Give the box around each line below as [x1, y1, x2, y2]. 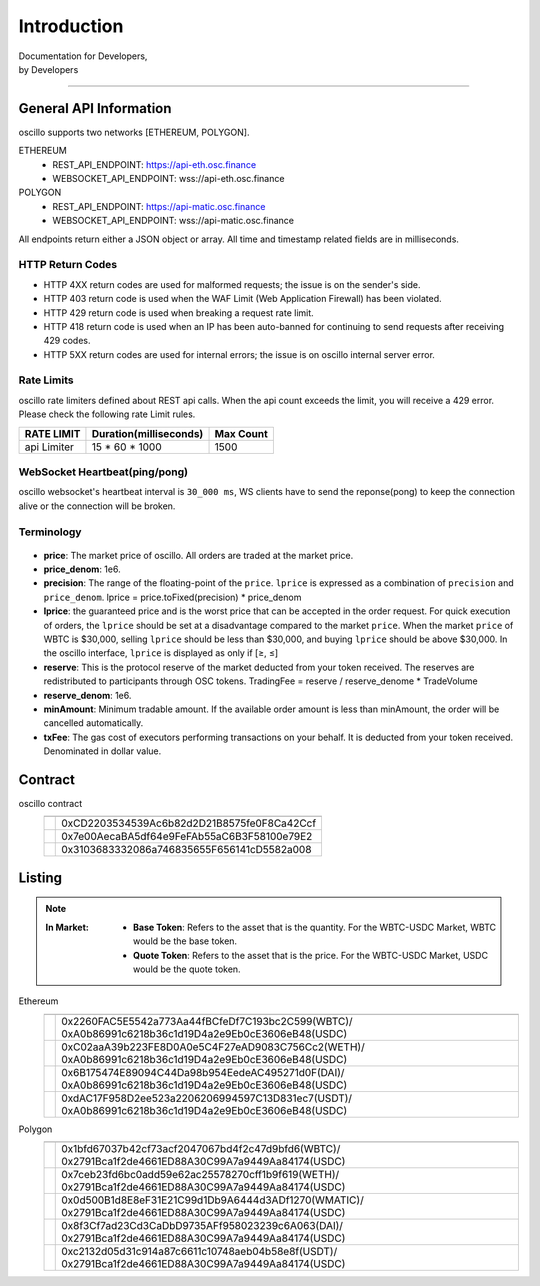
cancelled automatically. [43, 717, 144, 729]
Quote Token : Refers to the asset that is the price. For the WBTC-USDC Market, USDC [133, 949, 489, 961]
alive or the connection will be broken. [18, 500, 176, 512]
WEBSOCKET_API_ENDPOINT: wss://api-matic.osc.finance [52, 215, 295, 227]
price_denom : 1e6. [43, 563, 121, 575]
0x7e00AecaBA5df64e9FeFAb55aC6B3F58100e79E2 [61, 830, 313, 844]
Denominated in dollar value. [43, 745, 162, 757]
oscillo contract [18, 798, 83, 810]
